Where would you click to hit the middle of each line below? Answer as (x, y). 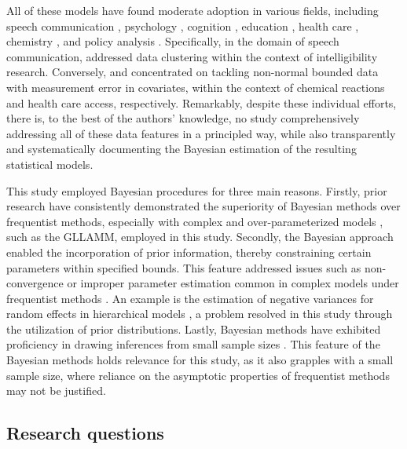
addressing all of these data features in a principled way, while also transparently (201, 133)
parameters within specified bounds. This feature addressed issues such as (184, 267)
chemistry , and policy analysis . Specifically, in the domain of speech (173, 41)
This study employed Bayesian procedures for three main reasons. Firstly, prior (197, 190)
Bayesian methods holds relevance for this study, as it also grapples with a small (200, 360)
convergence (35, 283)
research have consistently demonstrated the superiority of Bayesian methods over (203, 206)
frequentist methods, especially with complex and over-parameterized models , (195, 221)
